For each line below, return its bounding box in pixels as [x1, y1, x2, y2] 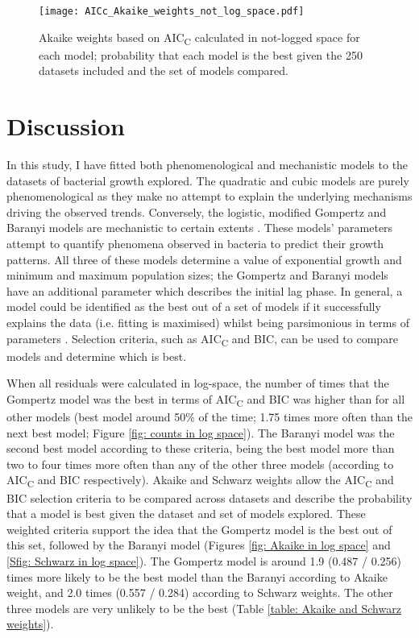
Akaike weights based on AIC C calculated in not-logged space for [39, 28, 360, 48]
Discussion [6, 110, 125, 143]
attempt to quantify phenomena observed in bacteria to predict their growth [6, 235, 384, 252]
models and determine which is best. [6, 347, 187, 364]
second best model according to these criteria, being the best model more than [6, 440, 395, 457]
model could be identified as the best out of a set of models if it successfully [6, 298, 381, 315]
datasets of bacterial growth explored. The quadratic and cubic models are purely [6, 172, 409, 188]
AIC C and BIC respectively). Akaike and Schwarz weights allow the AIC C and [6, 471, 394, 491]
